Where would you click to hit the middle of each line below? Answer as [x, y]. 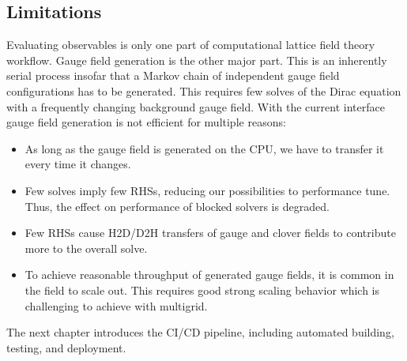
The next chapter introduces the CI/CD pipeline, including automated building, [200, 332]
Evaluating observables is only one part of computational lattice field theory [191, 45]
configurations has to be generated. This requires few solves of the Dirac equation [204, 90]
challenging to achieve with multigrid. [116, 305]
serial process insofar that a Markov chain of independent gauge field [173, 75]
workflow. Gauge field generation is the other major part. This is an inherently [197, 60]
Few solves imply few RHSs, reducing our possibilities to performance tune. [207, 190]
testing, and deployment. [66, 347]
